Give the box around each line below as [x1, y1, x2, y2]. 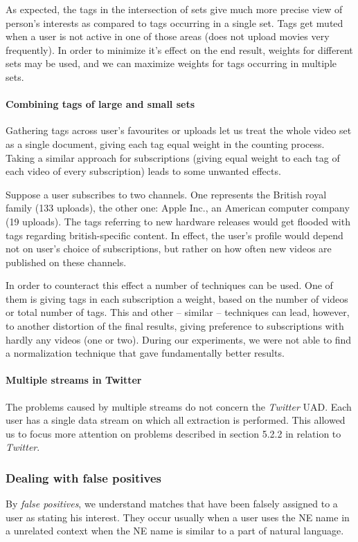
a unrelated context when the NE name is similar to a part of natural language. [6, 523, 344, 538]
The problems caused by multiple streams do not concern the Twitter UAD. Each [6, 399, 352, 413]
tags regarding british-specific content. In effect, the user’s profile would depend [6, 227, 343, 242]
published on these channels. [6, 254, 127, 269]
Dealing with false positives [6, 469, 162, 486]
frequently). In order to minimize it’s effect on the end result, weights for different [6, 42, 353, 57]
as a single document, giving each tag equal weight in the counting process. [6, 136, 325, 151]
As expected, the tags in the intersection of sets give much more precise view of [6, 2, 343, 16]
